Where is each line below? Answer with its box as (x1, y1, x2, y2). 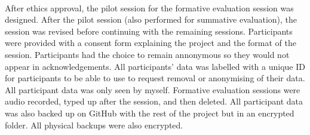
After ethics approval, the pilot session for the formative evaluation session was (5, 1, 294, 14)
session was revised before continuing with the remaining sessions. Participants (5, 24, 293, 37)
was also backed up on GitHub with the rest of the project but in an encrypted (5, 106, 294, 119)
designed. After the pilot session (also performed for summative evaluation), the (5, 13, 297, 26)
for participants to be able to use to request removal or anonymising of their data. (5, 72, 305, 84)
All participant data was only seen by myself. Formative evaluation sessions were (5, 83, 300, 96)
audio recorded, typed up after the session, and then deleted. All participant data (5, 95, 303, 108)
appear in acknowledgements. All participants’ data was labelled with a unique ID (5, 60, 305, 72)
